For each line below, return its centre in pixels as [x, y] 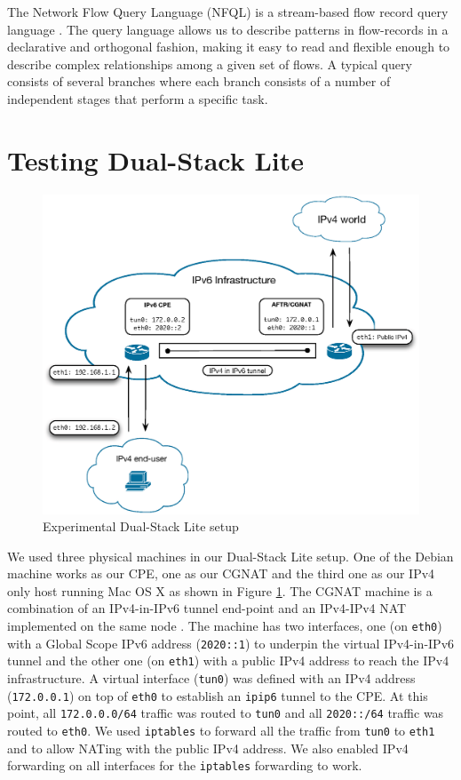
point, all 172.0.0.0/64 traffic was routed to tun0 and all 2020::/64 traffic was [226, 713]
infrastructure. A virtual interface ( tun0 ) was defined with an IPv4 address [211, 678]
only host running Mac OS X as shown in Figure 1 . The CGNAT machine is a [220, 590]
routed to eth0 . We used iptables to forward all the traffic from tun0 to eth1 [221, 730]
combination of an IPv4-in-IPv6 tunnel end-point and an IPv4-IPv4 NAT [207, 608]
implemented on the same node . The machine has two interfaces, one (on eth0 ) [225, 626]
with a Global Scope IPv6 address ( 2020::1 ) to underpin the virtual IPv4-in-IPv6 [231, 643]
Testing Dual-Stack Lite [156, 159]
